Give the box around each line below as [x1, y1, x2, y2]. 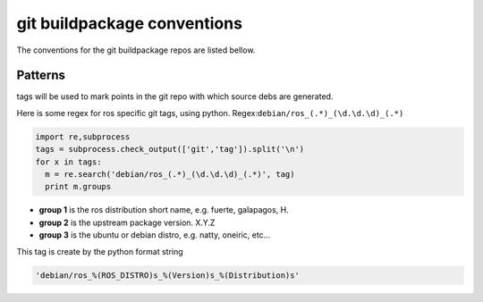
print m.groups [45, 181, 112, 192]
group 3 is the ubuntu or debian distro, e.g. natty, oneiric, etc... [38, 230, 271, 240]
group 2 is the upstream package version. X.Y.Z [38, 217, 216, 228]
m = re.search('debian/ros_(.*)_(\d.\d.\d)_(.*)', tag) [45, 170, 295, 179]
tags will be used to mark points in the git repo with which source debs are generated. [16, 91, 334, 102]
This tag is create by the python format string [16, 246, 183, 256]
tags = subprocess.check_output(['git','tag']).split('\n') [35, 144, 305, 155]
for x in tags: [35, 156, 102, 167]
